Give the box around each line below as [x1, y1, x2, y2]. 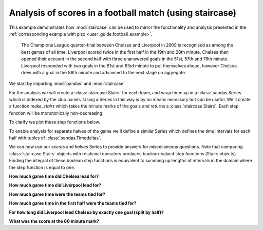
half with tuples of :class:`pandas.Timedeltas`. [9, 135, 102, 141]
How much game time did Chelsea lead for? [9, 173, 99, 179]
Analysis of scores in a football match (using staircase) [9, 7, 237, 18]
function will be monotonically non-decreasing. [9, 110, 104, 116]
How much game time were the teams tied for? [9, 191, 106, 197]
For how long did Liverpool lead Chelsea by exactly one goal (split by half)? [9, 209, 164, 215]
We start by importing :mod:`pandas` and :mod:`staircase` [9, 81, 125, 86]
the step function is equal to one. [9, 164, 75, 170]
